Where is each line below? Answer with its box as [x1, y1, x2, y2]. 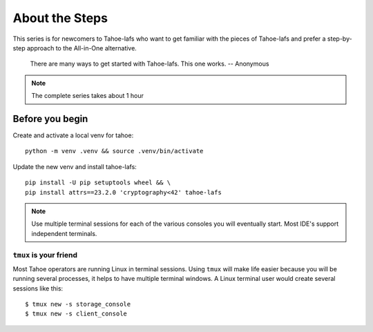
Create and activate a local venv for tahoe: [12, 131, 134, 139]
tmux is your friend [12, 250, 77, 260]
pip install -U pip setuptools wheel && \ [25, 179, 171, 186]
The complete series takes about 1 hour [31, 92, 144, 100]
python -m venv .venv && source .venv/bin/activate [25, 147, 204, 155]
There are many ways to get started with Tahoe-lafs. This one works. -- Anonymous [30, 59, 269, 68]
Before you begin [12, 113, 88, 124]
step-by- [327, 35, 352, 43]
